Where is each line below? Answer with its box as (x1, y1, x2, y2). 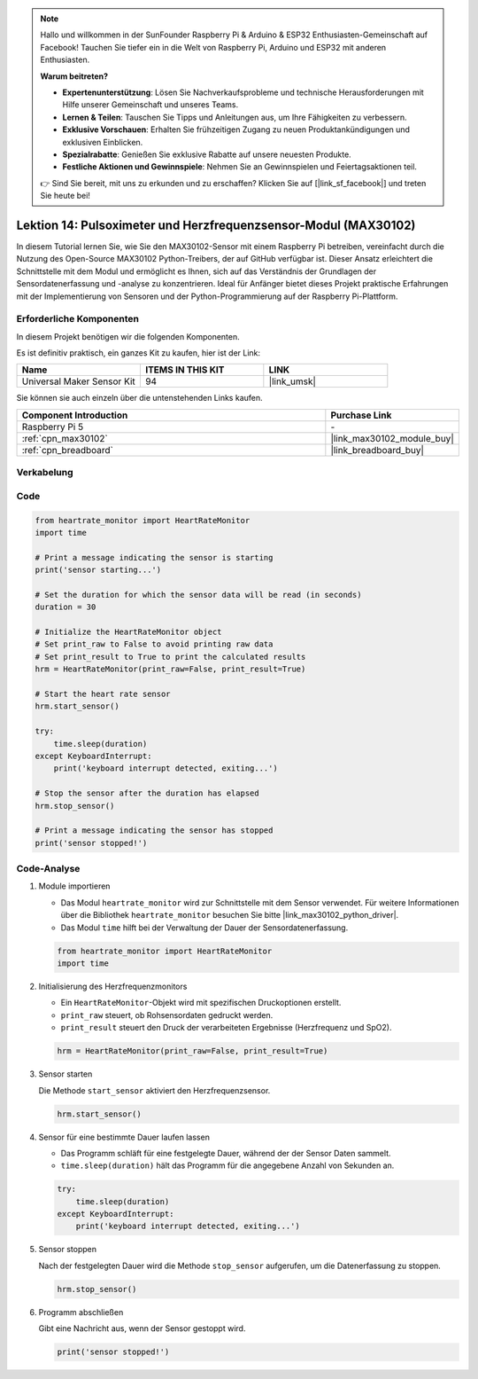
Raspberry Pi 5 (21, 420, 84, 433)
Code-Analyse (16, 863, 81, 875)
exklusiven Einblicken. (62, 137, 143, 147)
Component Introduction (21, 409, 128, 421)
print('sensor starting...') (35, 565, 162, 576)
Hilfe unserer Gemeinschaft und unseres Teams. (62, 99, 239, 110)
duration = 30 (35, 602, 96, 612)
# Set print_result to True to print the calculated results (35, 652, 306, 662)
